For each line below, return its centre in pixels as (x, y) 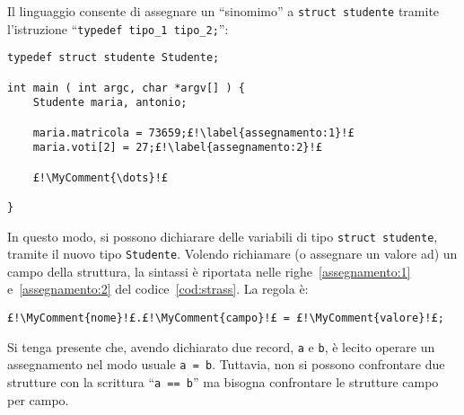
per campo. (38, 399)
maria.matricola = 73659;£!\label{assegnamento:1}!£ (193, 132)
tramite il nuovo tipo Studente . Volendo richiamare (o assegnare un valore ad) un (232, 254)
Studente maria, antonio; (110, 103)
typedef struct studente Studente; (114, 58)
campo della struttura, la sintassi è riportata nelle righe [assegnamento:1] (209, 271)
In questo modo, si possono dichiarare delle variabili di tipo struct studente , (223, 236)
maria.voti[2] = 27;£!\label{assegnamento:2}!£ (177, 148)
